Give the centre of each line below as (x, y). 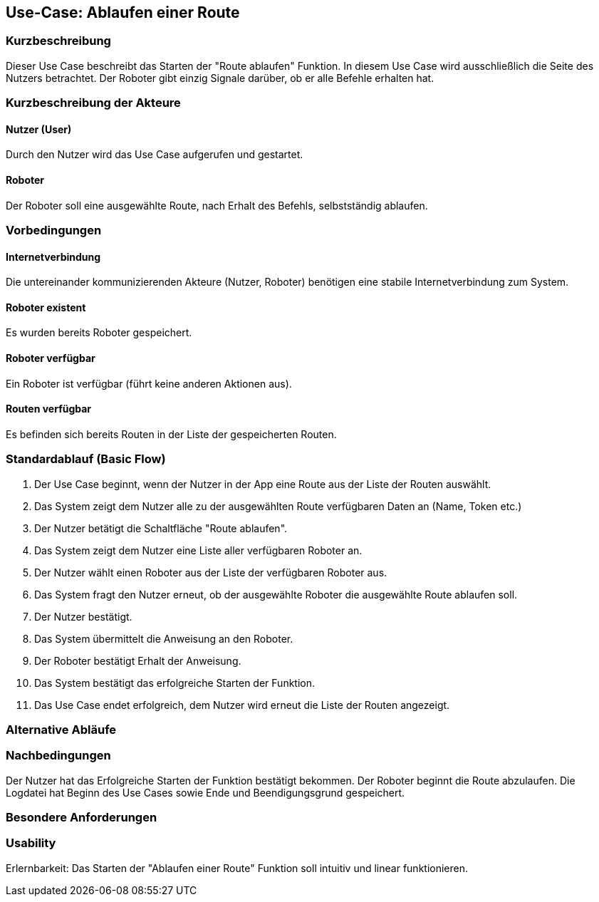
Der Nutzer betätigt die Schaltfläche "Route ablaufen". (161, 528)
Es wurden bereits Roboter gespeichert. (99, 333)
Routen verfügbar (49, 409)
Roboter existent (46, 307)
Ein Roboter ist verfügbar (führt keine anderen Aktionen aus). (149, 383)
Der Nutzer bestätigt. (83, 616)
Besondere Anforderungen (82, 818)
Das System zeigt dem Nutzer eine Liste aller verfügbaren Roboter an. (198, 550)
